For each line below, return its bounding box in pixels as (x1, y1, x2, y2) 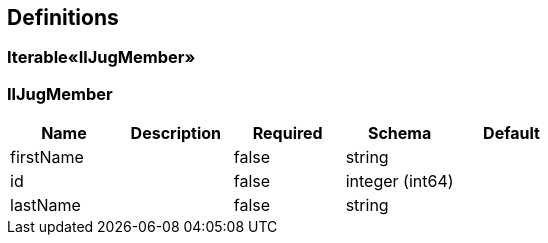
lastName (10, 195, 81, 216)
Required (252, 123, 323, 144)
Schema (367, 123, 432, 144)
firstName (10, 147, 84, 168)
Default (483, 123, 540, 144)
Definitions (7, 5, 119, 30)
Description (130, 123, 222, 144)
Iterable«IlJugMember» (7, 47, 196, 68)
